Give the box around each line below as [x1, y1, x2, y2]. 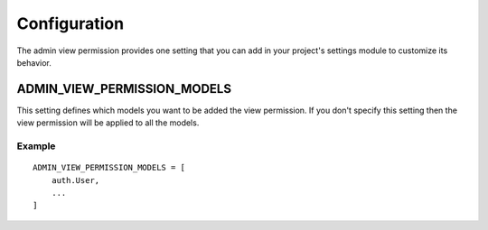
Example [16, 140, 56, 152]
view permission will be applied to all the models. [16, 117, 200, 128]
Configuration [16, 14, 125, 33]
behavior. [16, 57, 52, 68]
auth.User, [51, 175, 100, 185]
